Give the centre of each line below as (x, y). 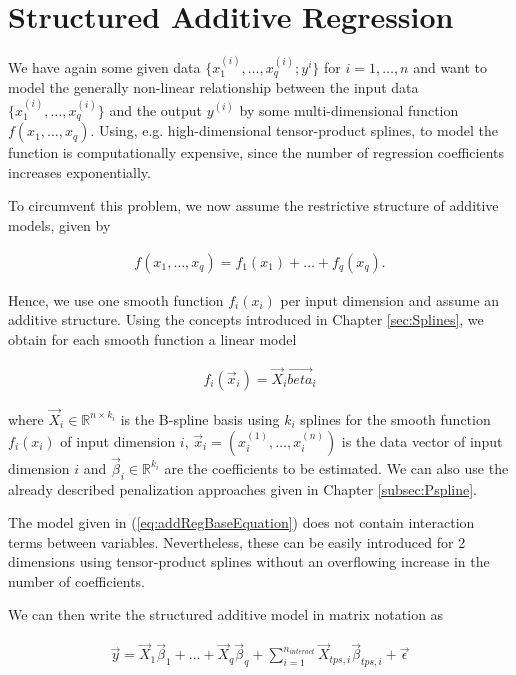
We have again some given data (104, 66)
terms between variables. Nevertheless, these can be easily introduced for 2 (237, 541)
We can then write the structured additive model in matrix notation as (226, 614)
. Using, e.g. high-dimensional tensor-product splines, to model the (294, 130)
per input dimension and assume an (390, 299)
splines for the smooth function (395, 418)
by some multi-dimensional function (349, 109)
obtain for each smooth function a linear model (152, 338)
